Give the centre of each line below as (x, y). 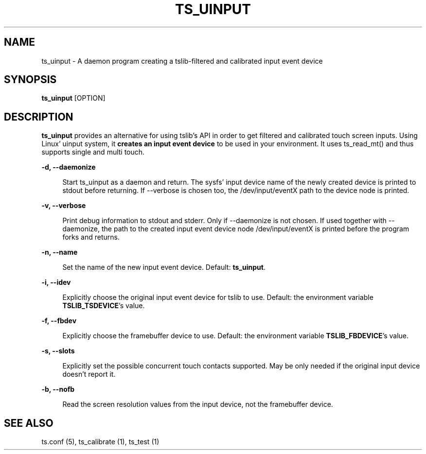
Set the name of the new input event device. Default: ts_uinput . (164, 267)
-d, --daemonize (69, 167)
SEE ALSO (29, 423)
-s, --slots (58, 351)
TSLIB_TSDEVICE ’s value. (104, 306)
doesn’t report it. (89, 374)
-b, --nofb (58, 389)
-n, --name (60, 252)
